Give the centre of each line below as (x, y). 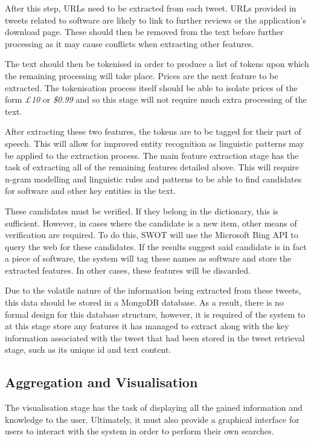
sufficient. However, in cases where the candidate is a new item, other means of (151, 223)
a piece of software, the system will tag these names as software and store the (148, 258)
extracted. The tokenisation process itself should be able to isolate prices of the (151, 87)
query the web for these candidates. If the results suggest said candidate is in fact (156, 246)
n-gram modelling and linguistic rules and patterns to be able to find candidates (153, 179)
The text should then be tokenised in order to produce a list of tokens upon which (157, 64)
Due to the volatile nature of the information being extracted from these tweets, (153, 290)
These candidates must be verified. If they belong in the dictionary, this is (142, 211)
